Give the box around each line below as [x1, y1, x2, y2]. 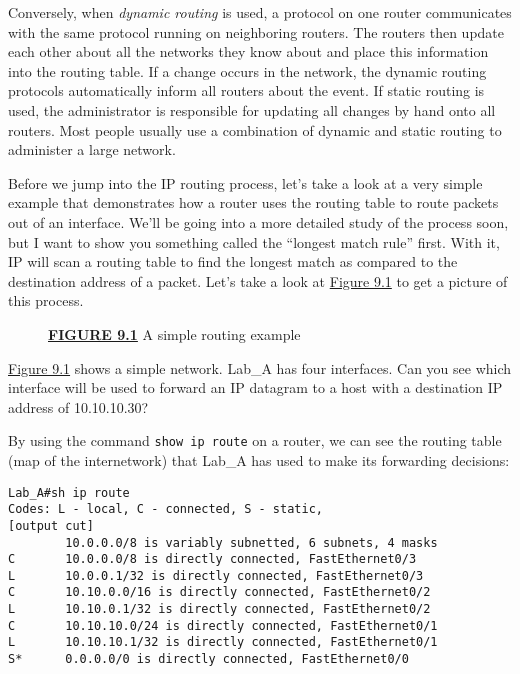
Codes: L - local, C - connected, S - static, [8, 502, 323, 517]
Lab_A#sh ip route [8, 485, 130, 500]
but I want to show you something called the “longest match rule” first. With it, [8, 231, 500, 252]
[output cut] [8, 518, 94, 533]
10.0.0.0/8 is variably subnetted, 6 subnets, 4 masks [65, 535, 438, 550]
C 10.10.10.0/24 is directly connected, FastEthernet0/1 [8, 618, 438, 633]
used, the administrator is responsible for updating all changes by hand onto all [8, 99, 496, 120]
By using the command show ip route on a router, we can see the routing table [8, 430, 502, 451]
